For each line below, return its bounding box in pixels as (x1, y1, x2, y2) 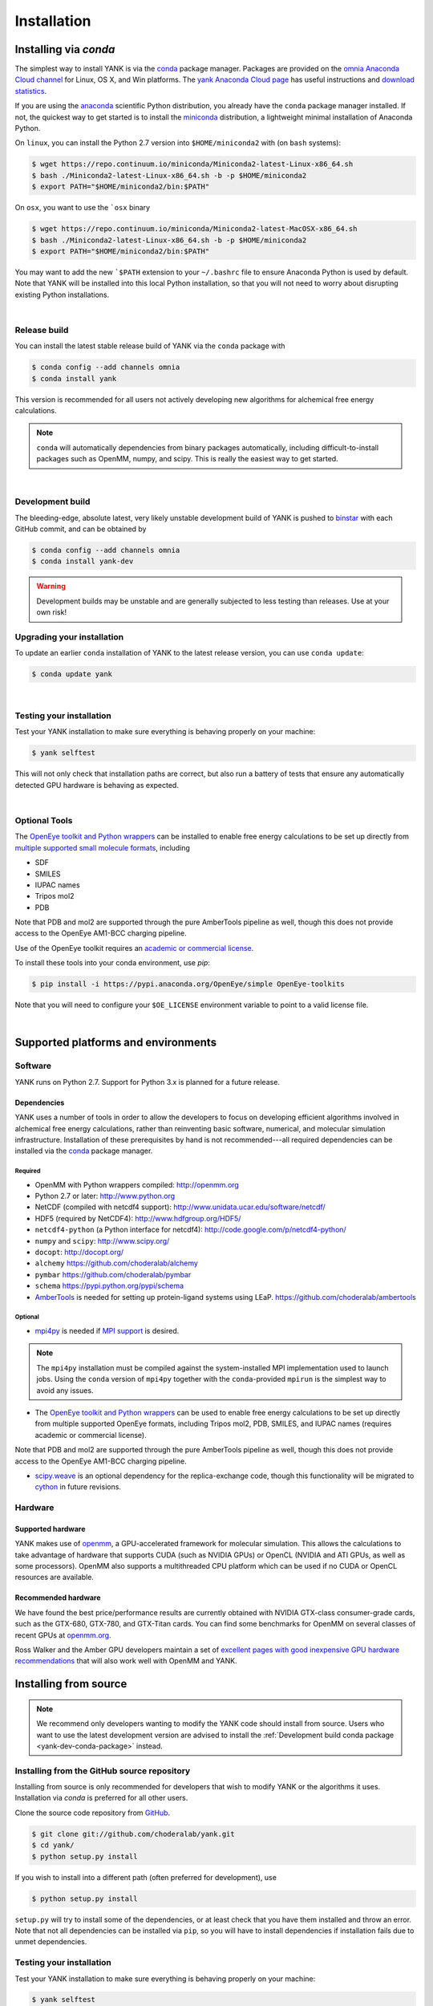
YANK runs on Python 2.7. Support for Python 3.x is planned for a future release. (14, 1077, 281, 1086)
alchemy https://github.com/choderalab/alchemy (34, 1258, 198, 1268)
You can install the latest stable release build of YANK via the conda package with (14, 341, 285, 351)
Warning (36, 582, 66, 591)
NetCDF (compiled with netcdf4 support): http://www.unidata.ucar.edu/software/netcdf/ (34, 1202, 326, 1212)
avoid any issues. (36, 1385, 94, 1395)
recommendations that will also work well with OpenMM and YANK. (14, 1656, 237, 1666)
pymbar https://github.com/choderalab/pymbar (34, 1269, 192, 1279)
